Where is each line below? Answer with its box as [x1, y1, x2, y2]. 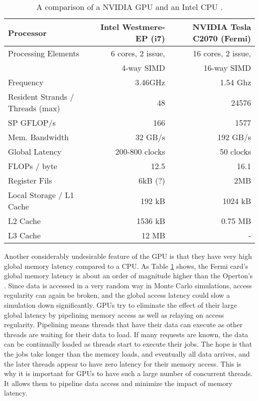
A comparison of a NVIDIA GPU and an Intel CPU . [36, 1, 223, 12]
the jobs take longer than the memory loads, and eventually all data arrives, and [4, 348, 250, 359]
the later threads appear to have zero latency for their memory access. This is [4, 358, 242, 369]
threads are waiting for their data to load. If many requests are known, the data [4, 329, 249, 339]
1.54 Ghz [220, 76, 251, 88]
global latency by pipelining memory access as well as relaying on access [4, 309, 224, 320]
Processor [8, 26, 47, 38]
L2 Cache [8, 215, 41, 226]
